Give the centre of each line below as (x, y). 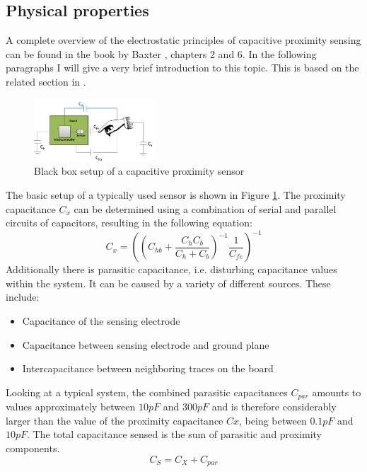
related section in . (46, 81)
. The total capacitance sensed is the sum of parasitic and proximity (174, 434)
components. (33, 448)
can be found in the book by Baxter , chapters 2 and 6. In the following (161, 53)
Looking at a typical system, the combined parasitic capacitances (147, 392)
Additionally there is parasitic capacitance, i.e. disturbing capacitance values (171, 269)
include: (23, 297)
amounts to (337, 392)
